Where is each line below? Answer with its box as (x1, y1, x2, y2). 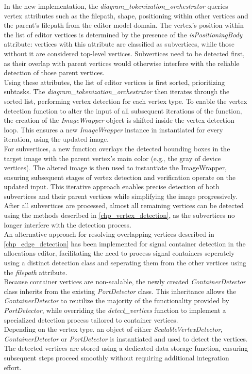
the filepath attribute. (4, 267, 67, 277)
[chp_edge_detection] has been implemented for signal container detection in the (4, 238, 246, 248)
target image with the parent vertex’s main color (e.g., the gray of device (4, 153, 221, 163)
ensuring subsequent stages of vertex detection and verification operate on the (4, 172, 235, 182)
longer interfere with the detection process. (4, 219, 132, 229)
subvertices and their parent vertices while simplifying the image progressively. (4, 191, 237, 201)
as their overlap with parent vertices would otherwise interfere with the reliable (4, 58, 239, 68)
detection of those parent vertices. (4, 67, 105, 78)
